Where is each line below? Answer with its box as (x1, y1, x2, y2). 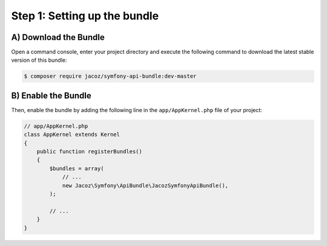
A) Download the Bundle (11, 32, 105, 42)
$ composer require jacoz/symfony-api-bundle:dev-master (24, 73, 197, 80)
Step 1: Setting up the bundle (11, 9, 159, 22)
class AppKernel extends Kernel (24, 131, 121, 138)
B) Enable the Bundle (11, 90, 91, 101)
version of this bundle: (11, 56, 67, 64)
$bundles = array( (49, 165, 104, 172)
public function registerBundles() (36, 148, 142, 155)
